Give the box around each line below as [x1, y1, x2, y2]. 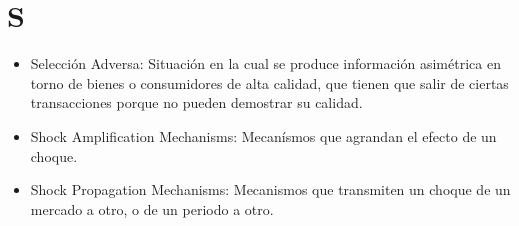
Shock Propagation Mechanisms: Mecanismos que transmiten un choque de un [30, 179, 511, 200]
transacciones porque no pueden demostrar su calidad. [30, 92, 363, 113]
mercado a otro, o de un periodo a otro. [30, 198, 274, 219]
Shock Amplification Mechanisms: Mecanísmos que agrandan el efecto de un [30, 125, 497, 146]
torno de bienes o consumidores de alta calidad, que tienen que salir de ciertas [30, 72, 509, 93]
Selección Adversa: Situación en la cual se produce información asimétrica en [30, 53, 501, 74]
